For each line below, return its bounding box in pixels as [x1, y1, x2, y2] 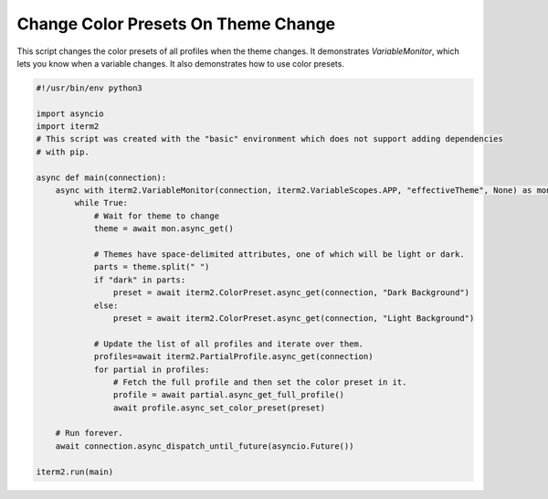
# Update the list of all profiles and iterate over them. [93, 338, 364, 349]
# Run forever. [55, 428, 123, 439]
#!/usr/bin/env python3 [36, 82, 143, 93]
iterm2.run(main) [36, 466, 114, 477]
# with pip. [36, 146, 90, 157]
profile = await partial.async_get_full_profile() [112, 389, 345, 400]
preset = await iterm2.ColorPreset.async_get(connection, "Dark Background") [112, 288, 470, 298]
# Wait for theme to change [93, 210, 219, 221]
